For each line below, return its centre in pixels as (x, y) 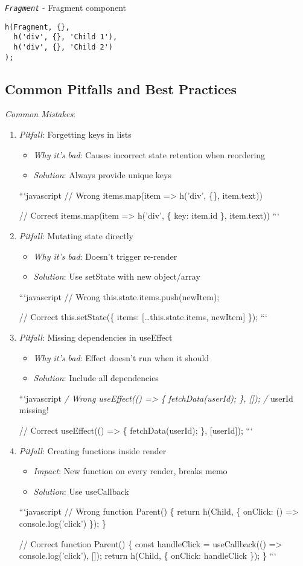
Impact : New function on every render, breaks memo (130, 471)
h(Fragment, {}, (37, 27)
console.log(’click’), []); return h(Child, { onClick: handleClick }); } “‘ (148, 555)
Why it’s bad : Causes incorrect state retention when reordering (149, 154)
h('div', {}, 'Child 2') (63, 47)
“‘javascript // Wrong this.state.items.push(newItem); (119, 296)
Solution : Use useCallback (81, 491)
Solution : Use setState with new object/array (117, 276)
